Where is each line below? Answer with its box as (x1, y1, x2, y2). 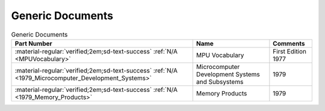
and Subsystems (196, 77, 244, 86)
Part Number (14, 39, 52, 47)
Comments (273, 39, 305, 47)
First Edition (273, 47, 307, 55)
